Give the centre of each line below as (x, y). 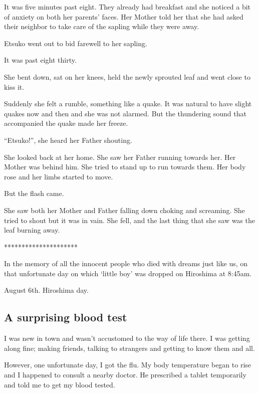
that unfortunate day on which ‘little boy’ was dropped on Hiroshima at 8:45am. (128, 273)
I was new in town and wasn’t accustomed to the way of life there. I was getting (127, 338)
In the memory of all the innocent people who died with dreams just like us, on (126, 263)
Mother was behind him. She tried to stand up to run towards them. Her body (125, 167)
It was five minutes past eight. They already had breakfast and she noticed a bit (127, 7)
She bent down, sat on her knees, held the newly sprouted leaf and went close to (127, 76)
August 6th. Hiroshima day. (46, 290)
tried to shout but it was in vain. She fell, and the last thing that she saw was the (129, 220)
